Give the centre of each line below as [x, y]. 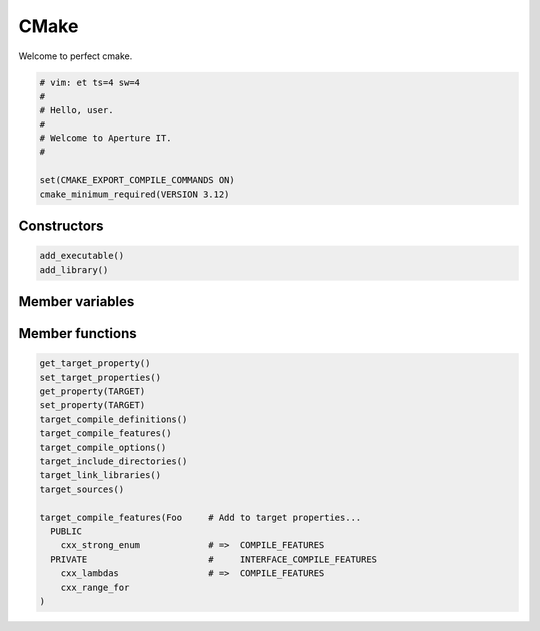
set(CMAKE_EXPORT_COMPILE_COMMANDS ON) [137, 180]
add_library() [74, 269]
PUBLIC [66, 531]
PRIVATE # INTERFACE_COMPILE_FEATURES [214, 559]
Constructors [61, 226]
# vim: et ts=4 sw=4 [89, 82]
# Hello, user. [76, 110]
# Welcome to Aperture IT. [105, 138]
